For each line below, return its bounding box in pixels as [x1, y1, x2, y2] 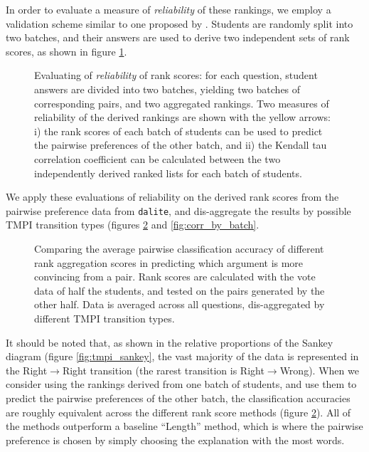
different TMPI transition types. [34, 310, 175, 325]
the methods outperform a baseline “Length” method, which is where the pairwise [6, 419, 363, 433]
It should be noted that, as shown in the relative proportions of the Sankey [6, 335, 333, 349]
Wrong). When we [279, 362, 359, 377]
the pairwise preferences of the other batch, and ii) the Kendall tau [34, 137, 327, 152]
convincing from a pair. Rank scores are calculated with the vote [34, 269, 316, 284]
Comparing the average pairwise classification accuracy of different [34, 241, 324, 256]
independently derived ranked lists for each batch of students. [34, 165, 302, 180]
